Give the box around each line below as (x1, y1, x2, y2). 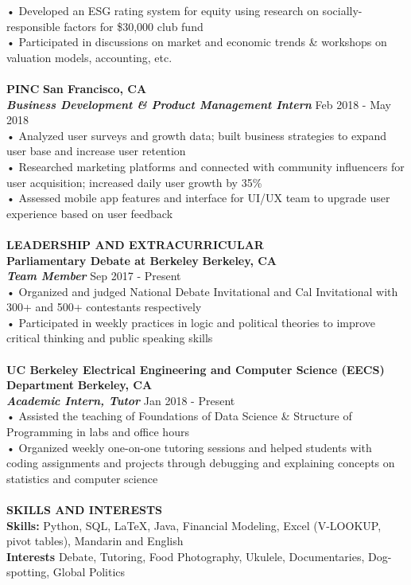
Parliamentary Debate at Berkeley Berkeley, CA (6, 252, 277, 268)
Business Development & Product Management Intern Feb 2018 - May (6, 96, 391, 112)
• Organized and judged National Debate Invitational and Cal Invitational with (6, 283, 398, 299)
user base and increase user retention (6, 142, 186, 159)
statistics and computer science (6, 470, 158, 486)
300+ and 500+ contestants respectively (6, 298, 202, 315)
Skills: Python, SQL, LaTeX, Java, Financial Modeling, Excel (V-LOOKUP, (6, 517, 382, 533)
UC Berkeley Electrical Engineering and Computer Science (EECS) (6, 361, 385, 377)
